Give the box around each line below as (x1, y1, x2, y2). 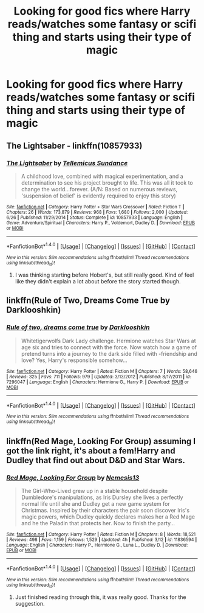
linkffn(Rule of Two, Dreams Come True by (6, 296, 171, 306)
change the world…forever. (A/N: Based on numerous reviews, (21, 185, 178, 193)
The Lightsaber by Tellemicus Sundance (6, 158, 128, 167)
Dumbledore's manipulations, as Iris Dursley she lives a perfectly (21, 494, 183, 501)
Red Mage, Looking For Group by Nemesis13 (6, 473, 140, 482)
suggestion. (15, 600, 45, 608)
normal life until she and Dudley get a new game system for (21, 500, 170, 508)
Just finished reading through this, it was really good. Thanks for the (15, 594, 186, 601)
